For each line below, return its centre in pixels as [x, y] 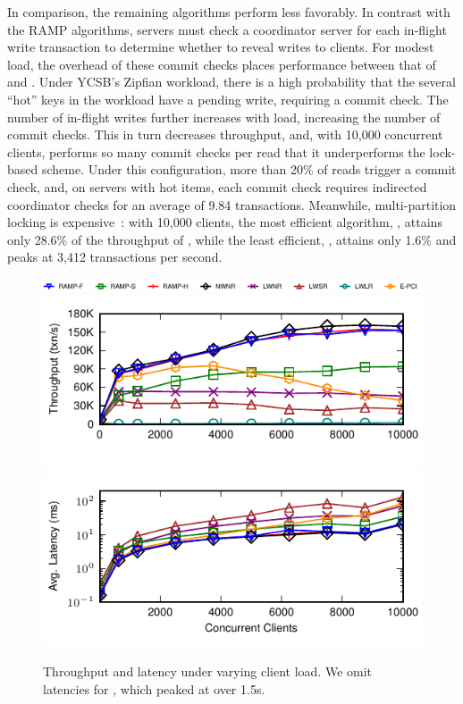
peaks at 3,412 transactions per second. [115, 257]
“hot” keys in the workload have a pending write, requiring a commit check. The [228, 99]
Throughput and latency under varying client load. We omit [208, 671]
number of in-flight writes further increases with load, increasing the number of [224, 117]
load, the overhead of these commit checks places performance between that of [222, 64]
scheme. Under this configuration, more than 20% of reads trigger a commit [249, 169]
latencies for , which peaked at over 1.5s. [154, 688]
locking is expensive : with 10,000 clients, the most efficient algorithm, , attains [225, 222]
